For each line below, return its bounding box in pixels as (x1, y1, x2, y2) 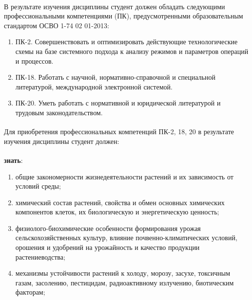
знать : (4, 155, 23, 165)
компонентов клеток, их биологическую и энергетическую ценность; (15, 207, 219, 217)
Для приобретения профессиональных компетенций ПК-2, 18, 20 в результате (4, 126, 234, 137)
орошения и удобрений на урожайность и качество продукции (15, 242, 200, 252)
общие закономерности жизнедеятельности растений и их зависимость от (15, 171, 233, 181)
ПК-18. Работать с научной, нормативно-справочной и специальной (15, 72, 215, 82)
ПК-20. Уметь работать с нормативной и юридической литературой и (15, 98, 221, 108)
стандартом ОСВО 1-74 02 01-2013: (4, 20, 109, 30)
